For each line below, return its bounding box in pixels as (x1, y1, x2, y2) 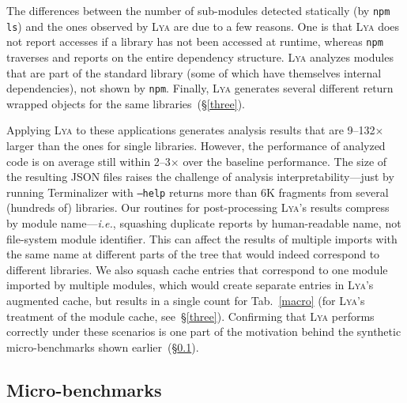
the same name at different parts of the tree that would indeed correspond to (6, 246, 380, 262)
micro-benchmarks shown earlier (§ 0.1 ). (6, 338, 199, 355)
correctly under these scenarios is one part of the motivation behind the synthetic (6, 323, 401, 340)
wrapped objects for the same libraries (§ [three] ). (6, 95, 246, 111)
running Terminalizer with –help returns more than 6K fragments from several (6, 183, 389, 200)
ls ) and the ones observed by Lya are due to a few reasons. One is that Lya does (6, 17, 400, 34)
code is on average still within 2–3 (6, 153, 171, 169)
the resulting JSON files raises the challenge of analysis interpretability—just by (6, 168, 394, 185)
